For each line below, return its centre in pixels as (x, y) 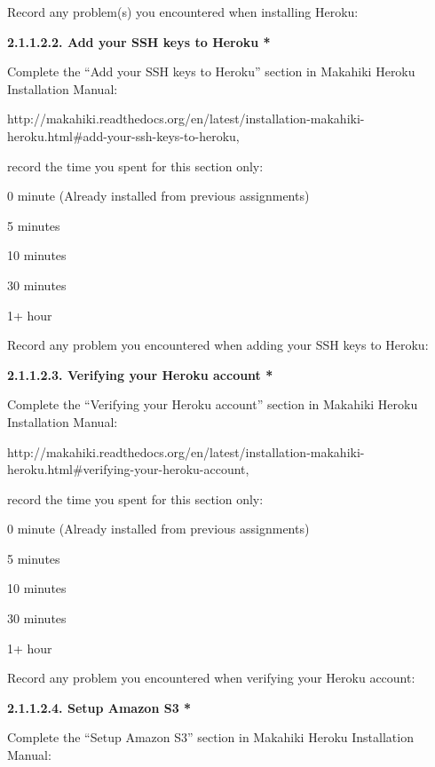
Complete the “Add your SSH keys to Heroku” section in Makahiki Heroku (211, 71)
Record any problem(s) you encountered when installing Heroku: (183, 12)
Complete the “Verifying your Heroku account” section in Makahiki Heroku (213, 404)
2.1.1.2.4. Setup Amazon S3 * (99, 707)
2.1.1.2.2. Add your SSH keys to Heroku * (139, 41)
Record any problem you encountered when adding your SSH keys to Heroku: (218, 345)
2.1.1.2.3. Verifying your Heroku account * (140, 374)
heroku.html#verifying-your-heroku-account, (128, 469)
